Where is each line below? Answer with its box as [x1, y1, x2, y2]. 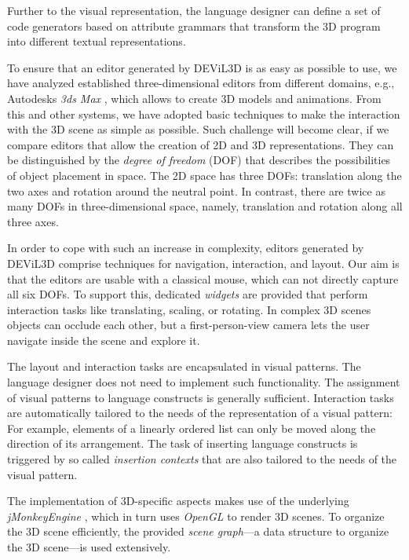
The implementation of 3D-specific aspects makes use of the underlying [7, 492, 349, 509]
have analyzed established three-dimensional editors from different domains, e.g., [7, 75, 395, 91]
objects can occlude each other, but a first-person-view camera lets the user [7, 317, 370, 333]
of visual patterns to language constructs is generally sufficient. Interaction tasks [7, 389, 394, 405]
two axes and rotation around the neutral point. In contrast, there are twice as [7, 182, 385, 199]
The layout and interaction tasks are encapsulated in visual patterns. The [7, 358, 361, 375]
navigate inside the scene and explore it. [7, 331, 200, 348]
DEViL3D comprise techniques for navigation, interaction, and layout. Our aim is [7, 254, 400, 271]
